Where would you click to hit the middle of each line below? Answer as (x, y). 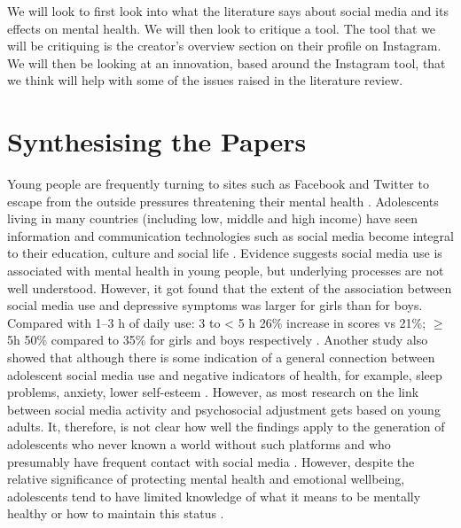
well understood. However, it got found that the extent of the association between (230, 287)
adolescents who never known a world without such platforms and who (199, 444)
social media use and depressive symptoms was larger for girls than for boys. (215, 305)
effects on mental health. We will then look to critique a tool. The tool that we (222, 28)
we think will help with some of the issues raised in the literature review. (205, 80)
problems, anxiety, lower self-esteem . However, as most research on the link (213, 392)
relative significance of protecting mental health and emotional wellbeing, (206, 479)
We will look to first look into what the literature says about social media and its (228, 11)
